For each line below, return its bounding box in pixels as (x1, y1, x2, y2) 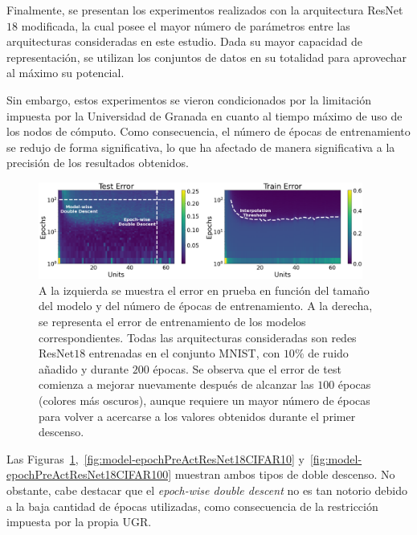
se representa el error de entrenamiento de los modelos (39, 313, 306, 330)
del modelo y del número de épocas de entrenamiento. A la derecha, (39, 297, 373, 314)
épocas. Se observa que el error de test (153, 360, 341, 377)
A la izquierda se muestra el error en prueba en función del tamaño (39, 281, 370, 298)
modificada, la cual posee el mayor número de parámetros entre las (21, 17, 350, 34)
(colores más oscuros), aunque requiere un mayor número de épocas (39, 392, 370, 409)
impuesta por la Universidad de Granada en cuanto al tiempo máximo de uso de (6, 107, 403, 124)
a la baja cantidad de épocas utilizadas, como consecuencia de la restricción (6, 497, 378, 514)
